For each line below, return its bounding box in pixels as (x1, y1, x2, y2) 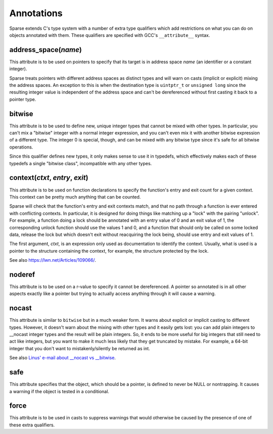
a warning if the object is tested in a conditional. (9, 388, 110, 394)
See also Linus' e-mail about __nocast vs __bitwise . (9, 355, 116, 361)
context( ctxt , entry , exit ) (9, 173, 88, 182)
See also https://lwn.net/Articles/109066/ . (9, 257, 96, 263)
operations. (9, 144, 33, 150)
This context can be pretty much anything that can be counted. (9, 194, 141, 200)
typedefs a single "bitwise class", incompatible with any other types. (9, 160, 152, 166)
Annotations (9, 8, 63, 19)
